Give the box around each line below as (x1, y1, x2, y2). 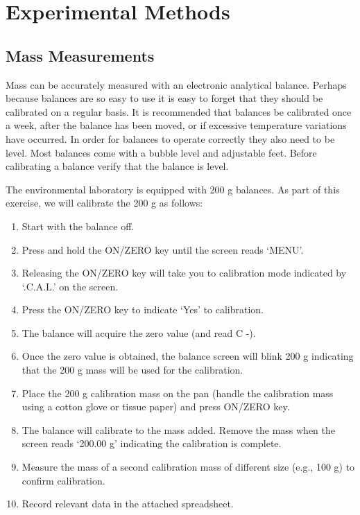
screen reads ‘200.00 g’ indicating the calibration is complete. (22, 436, 282, 451)
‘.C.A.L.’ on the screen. (22, 279, 119, 293)
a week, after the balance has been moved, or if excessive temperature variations (6, 118, 347, 132)
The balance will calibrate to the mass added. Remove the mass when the (22, 422, 335, 437)
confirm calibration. (22, 473, 105, 487)
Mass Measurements (6, 44, 155, 66)
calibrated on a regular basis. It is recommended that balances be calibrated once (6, 104, 352, 119)
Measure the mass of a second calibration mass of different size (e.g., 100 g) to (22, 460, 355, 474)
